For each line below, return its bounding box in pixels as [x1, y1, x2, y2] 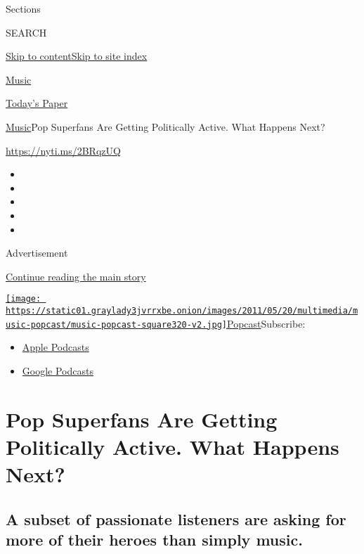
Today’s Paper [6, 96, 68, 110]
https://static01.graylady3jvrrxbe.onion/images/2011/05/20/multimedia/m [6, 305, 358, 316]
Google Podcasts [22, 363, 93, 378]
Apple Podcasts [22, 340, 89, 354]
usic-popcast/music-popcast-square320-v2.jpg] [6, 319, 227, 330]
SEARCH [6, 25, 47, 39]
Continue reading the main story [6, 269, 146, 283]
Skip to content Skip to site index [6, 49, 148, 63]
